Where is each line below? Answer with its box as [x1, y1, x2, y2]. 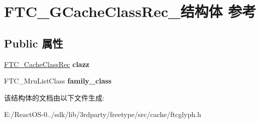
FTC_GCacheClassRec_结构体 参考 [4, 1, 256, 21]
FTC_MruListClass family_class [4, 75, 112, 86]
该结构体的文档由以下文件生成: [4, 92, 104, 102]
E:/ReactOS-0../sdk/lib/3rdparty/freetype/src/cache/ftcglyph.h [4, 109, 201, 119]
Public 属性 [4, 35, 63, 50]
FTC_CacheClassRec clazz [4, 58, 89, 69]
